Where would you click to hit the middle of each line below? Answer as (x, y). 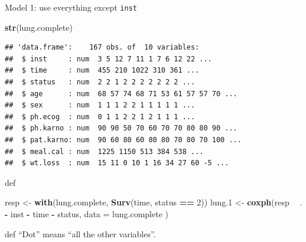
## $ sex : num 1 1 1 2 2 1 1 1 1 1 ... (100, 105)
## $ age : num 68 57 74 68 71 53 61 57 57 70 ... (121, 94)
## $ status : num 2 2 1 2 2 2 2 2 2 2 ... (100, 82)
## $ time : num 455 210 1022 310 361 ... (102, 71)
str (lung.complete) (39, 27)
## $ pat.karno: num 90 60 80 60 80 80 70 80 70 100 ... (123, 140)
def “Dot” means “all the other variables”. (80, 233)
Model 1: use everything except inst (71, 7)
